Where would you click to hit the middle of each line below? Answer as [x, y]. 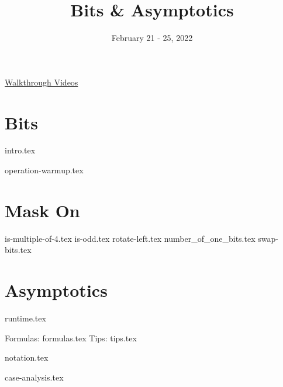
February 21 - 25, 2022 [152, 38]
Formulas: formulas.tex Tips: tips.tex [71, 338]
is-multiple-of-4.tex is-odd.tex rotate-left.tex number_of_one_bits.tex [130, 238]
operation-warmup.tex [44, 170]
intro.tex [20, 150]
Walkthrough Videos [42, 82]
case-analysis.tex [34, 377]
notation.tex [27, 357]
